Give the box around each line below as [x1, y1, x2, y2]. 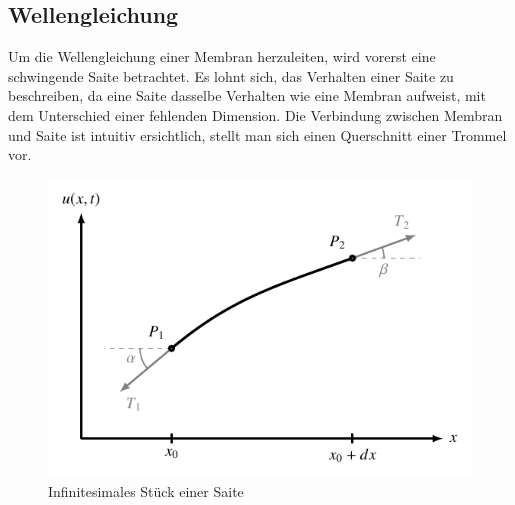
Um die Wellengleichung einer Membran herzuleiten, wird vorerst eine [8, 46, 436, 67]
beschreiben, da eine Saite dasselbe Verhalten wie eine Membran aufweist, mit [8, 85, 486, 106]
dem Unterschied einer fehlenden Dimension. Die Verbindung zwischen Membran [8, 104, 503, 125]
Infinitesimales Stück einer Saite [48, 480, 244, 501]
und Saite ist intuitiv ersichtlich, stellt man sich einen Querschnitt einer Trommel [8, 124, 507, 145]
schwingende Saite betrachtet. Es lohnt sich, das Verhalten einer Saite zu [8, 65, 454, 86]
